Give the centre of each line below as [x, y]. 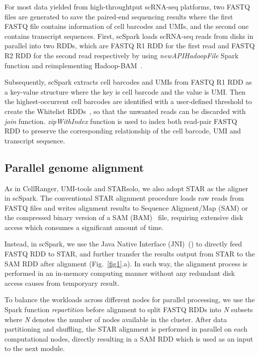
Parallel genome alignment [74, 167]
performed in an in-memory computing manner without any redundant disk [120, 273]
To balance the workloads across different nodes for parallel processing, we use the [130, 299]
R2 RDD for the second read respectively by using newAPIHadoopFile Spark [122, 55]
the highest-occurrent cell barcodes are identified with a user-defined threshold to [128, 101]
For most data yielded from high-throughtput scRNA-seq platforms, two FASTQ [127, 6]
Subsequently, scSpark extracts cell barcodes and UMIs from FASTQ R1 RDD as [128, 82]
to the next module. [35, 348]
